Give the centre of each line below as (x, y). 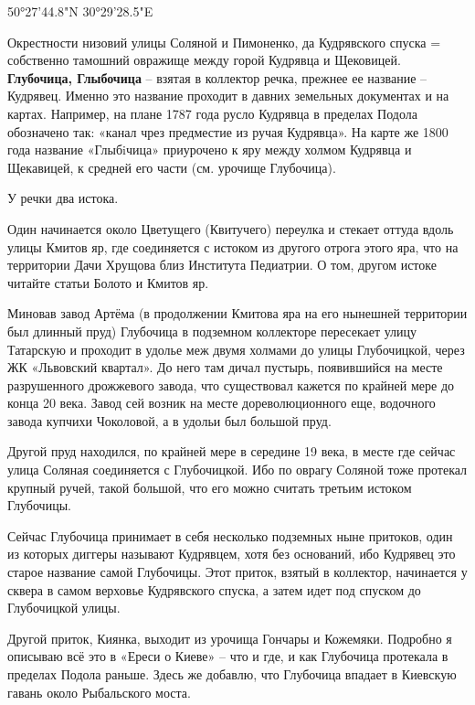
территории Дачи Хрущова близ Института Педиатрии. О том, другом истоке (222, 265)
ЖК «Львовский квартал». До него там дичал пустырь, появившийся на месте (225, 367)
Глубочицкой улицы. (64, 608)
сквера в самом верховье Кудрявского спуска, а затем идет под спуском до (214, 589)
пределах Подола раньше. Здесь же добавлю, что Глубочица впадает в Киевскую (232, 674)
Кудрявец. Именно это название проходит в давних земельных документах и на (228, 96)
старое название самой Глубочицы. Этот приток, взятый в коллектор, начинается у (237, 572)
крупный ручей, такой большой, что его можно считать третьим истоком (210, 487)
